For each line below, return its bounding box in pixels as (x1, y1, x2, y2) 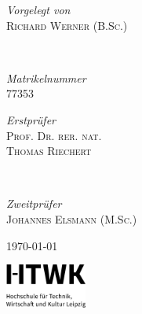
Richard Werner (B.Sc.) (6, 17, 128, 33)
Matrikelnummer (6, 69, 86, 86)
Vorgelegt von (6, 2, 71, 17)
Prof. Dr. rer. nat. (6, 127, 102, 143)
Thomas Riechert (6, 142, 92, 159)
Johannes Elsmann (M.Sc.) (6, 210, 137, 227)
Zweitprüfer (6, 195, 62, 212)
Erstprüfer (6, 111, 56, 127)
